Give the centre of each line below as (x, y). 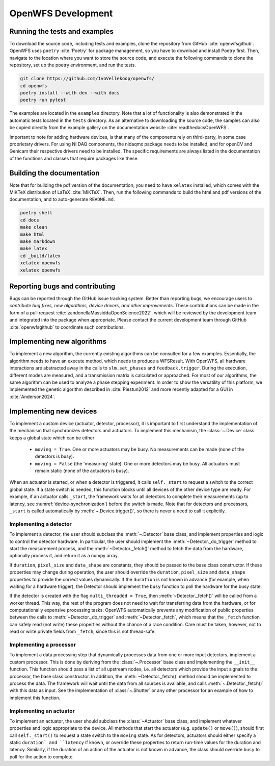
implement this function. (35, 698)
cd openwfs (34, 86)
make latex (34, 249)
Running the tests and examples (62, 31)
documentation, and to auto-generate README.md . (62, 200)
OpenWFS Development (61, 13)
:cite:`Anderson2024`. (32, 397)
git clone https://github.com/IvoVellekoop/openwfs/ (87, 79)
